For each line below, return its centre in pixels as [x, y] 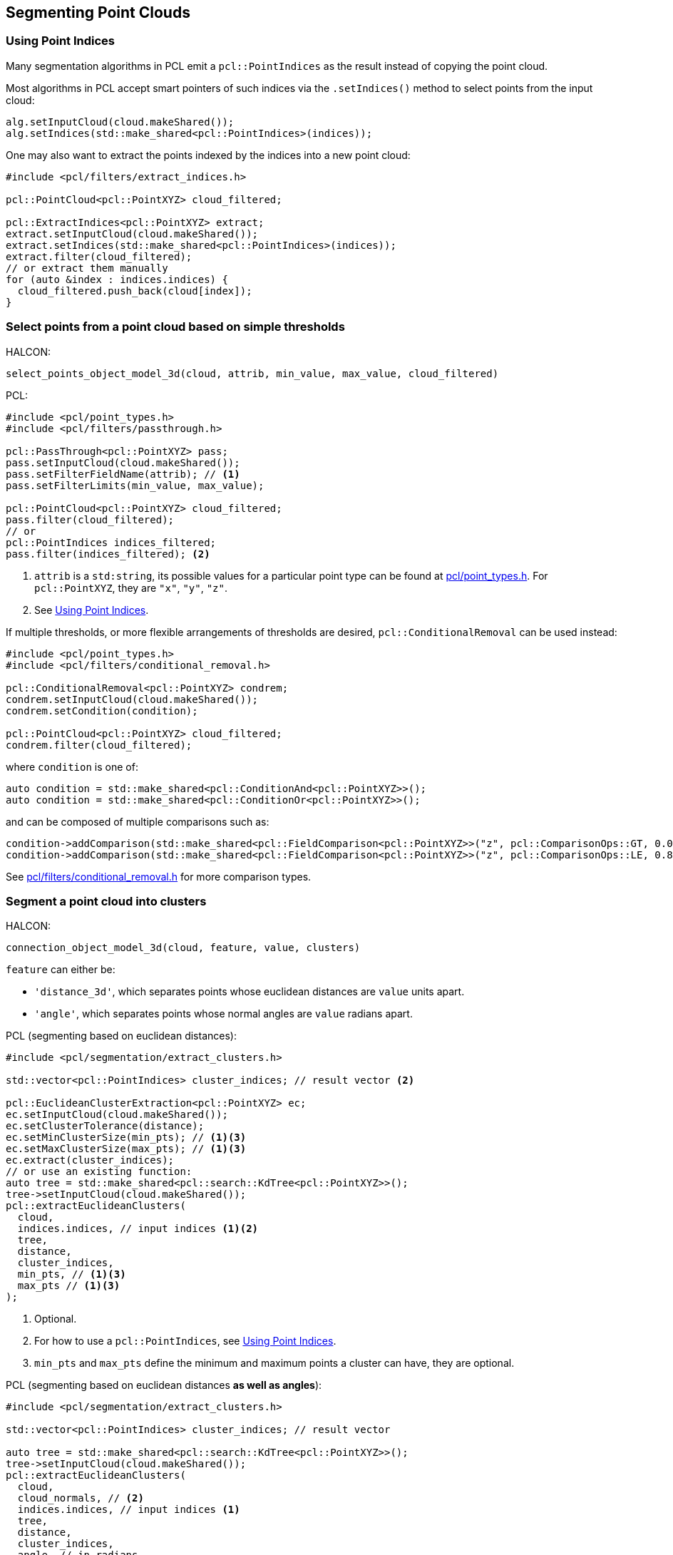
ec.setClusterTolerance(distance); [105, 1126]
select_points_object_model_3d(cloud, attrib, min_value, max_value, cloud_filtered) [252, 373]
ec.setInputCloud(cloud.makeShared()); [117, 1115]
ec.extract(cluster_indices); [90, 1160]
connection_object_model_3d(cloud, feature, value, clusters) [183, 948]
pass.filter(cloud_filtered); [90, 519]
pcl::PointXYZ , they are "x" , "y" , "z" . [131, 587]
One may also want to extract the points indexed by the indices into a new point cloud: [208, 155]
